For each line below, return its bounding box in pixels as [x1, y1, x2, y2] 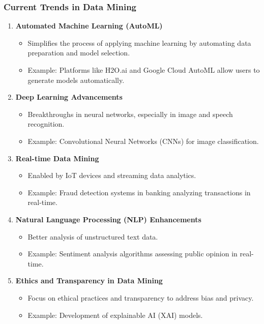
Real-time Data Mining [15, 153, 99, 163]
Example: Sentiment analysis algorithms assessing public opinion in [27, 248, 238, 259]
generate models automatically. [27, 74, 125, 85]
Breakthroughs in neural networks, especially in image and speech [27, 108, 233, 119]
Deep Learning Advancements [15, 92, 123, 102]
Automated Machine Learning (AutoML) [15, 20, 163, 31]
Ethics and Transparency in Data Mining [15, 275, 163, 286]
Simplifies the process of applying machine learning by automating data [27, 37, 251, 48]
